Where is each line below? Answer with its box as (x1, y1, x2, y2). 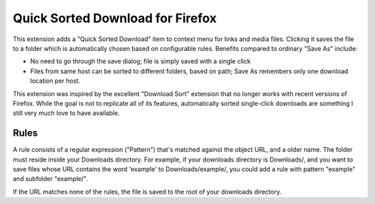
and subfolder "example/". (12, 175, 88, 183)
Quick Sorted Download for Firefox (12, 10, 217, 26)
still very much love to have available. (12, 109, 120, 118)
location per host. (30, 77, 81, 85)
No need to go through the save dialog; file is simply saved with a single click (30, 57, 251, 65)
